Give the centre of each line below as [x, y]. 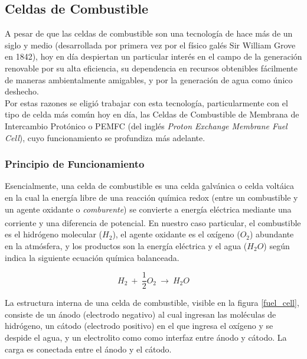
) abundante [272, 234]
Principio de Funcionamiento [75, 164]
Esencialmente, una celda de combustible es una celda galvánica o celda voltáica [149, 186]
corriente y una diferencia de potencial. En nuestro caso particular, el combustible [153, 222]
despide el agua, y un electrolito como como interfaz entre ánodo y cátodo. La [146, 337]
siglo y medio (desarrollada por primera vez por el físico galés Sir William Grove [150, 45]
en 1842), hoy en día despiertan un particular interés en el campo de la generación [153, 56]
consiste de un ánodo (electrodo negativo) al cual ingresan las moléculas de [141, 314]
